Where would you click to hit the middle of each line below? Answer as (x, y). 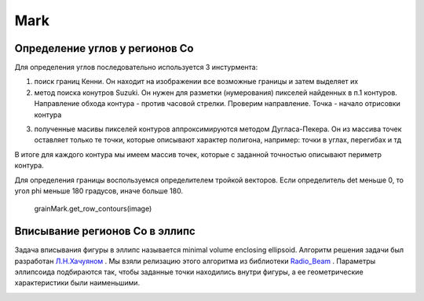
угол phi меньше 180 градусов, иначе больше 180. (99, 191)
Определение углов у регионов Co (104, 48)
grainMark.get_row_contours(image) (93, 209)
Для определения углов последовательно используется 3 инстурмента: (136, 68)
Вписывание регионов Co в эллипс (105, 231)
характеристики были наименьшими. (77, 283)
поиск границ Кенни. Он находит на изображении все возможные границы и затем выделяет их (196, 82)
